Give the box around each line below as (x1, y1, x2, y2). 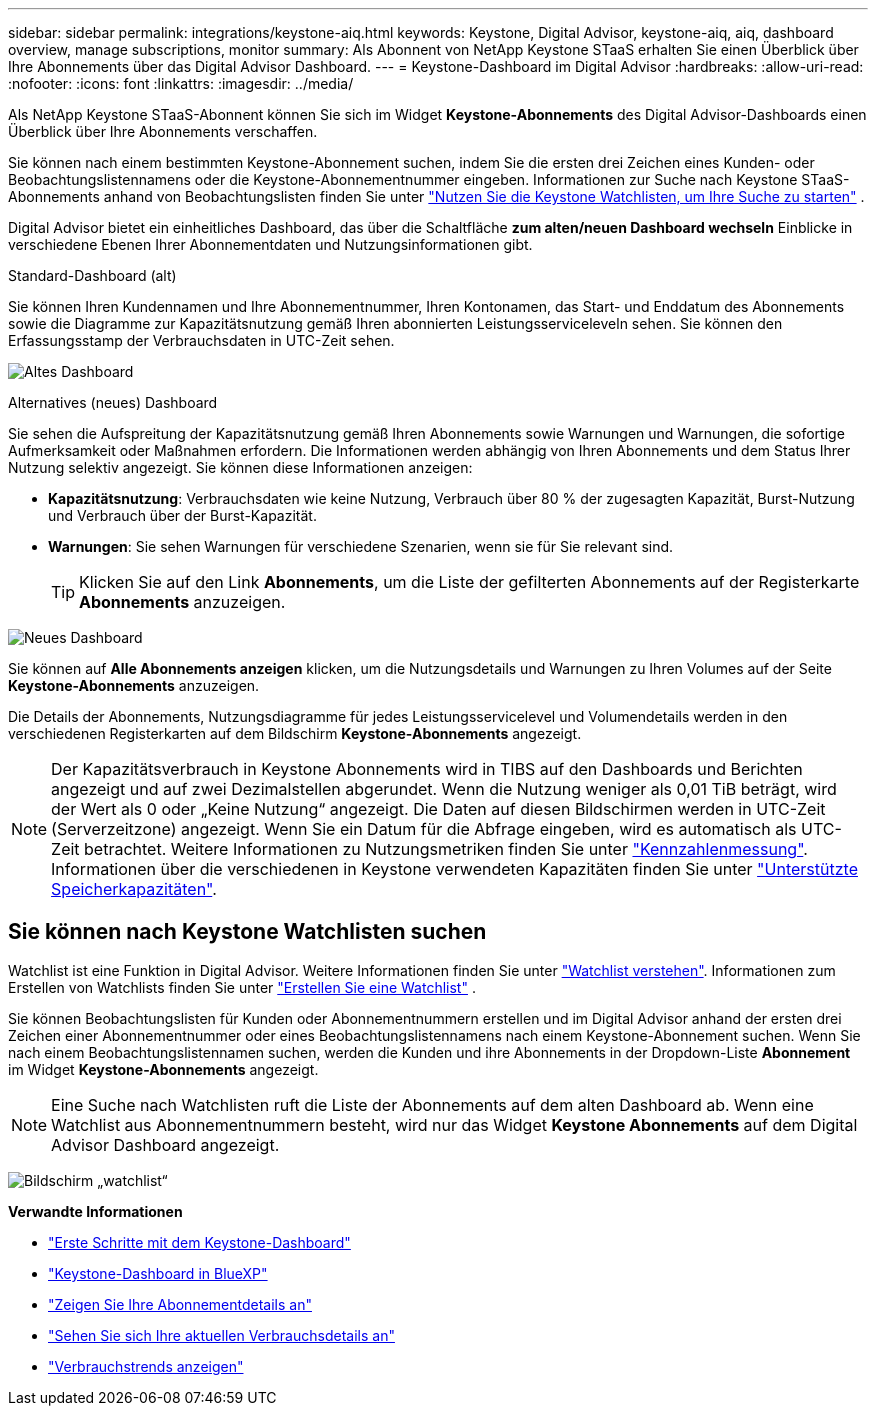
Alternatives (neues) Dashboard (8, 394, 218, 411)
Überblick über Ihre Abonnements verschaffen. (8, 123, 318, 140)
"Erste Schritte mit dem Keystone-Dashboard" (48, 1233, 351, 1251)
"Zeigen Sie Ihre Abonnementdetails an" (48, 1295, 312, 1313)
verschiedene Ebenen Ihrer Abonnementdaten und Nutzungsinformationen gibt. (8, 236, 533, 253)
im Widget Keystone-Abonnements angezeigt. (8, 1060, 319, 1078)
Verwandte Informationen (8, 1202, 183, 1220)
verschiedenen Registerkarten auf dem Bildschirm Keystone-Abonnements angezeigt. (8, 725, 582, 742)
